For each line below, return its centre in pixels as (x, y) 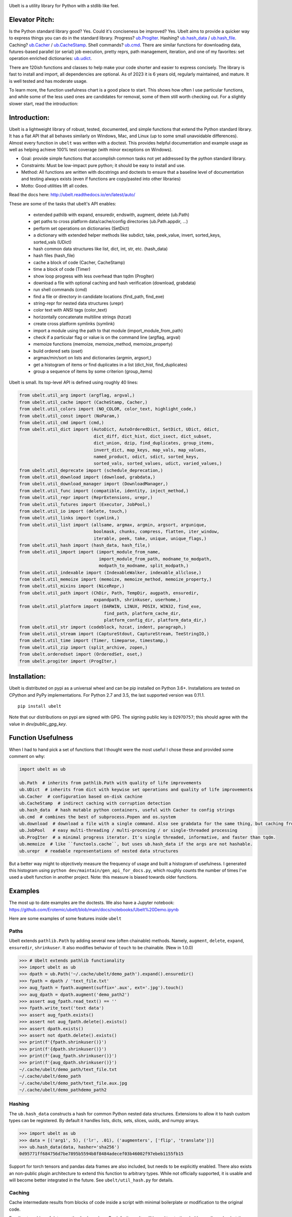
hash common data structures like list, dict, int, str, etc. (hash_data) (100, 249)
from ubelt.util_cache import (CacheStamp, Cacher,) (83, 402)
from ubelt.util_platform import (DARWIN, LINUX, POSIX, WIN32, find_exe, (110, 607)
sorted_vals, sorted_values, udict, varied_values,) (158, 463)
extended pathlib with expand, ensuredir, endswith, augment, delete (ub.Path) (111, 215)
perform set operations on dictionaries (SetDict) (81, 228)
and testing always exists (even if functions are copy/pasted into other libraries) (101, 179)
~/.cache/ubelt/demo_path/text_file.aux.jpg (73, 1083)
